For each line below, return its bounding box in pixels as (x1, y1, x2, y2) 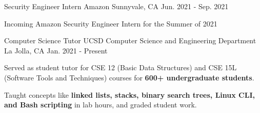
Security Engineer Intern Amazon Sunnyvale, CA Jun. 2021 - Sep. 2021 (4, 1, 229, 11)
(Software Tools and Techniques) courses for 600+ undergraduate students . (4, 72, 254, 82)
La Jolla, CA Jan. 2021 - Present (4, 45, 108, 55)
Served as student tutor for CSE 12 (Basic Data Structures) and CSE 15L (4, 62, 237, 73)
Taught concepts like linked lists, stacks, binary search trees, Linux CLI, (4, 89, 255, 100)
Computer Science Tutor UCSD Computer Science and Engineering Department (4, 35, 256, 46)
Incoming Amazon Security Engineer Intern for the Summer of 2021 (4, 18, 217, 29)
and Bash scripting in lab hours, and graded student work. (4, 99, 197, 110)
